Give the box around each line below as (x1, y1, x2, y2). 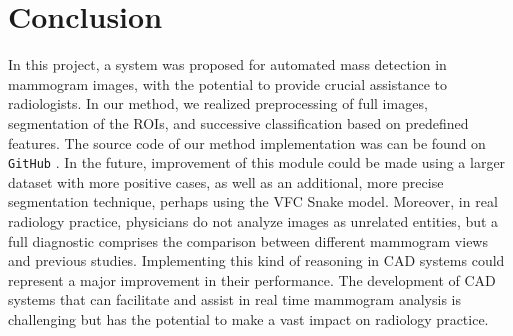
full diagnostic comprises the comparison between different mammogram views (8, 230, 488, 251)
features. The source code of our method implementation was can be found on (8, 132, 486, 153)
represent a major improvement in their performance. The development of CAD (8, 269, 496, 290)
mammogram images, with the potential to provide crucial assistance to (8, 73, 448, 94)
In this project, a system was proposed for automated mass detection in (8, 54, 447, 75)
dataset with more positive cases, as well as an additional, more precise (8, 171, 444, 192)
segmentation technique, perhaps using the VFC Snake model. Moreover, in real (8, 191, 498, 212)
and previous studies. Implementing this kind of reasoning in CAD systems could (8, 250, 505, 271)
